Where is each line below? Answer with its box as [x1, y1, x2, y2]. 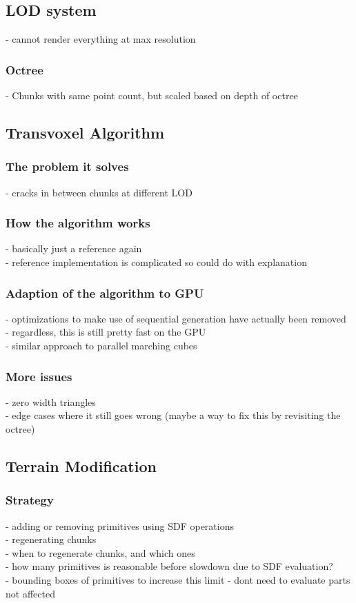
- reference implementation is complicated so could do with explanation [6, 255, 307, 269]
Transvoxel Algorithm [6, 122, 165, 143]
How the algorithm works [6, 214, 150, 232]
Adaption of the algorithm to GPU [6, 284, 204, 301]
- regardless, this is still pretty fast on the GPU [6, 325, 206, 339]
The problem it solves [6, 158, 129, 175]
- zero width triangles [6, 394, 96, 409]
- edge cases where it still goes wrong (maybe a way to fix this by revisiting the [6, 408, 341, 422]
